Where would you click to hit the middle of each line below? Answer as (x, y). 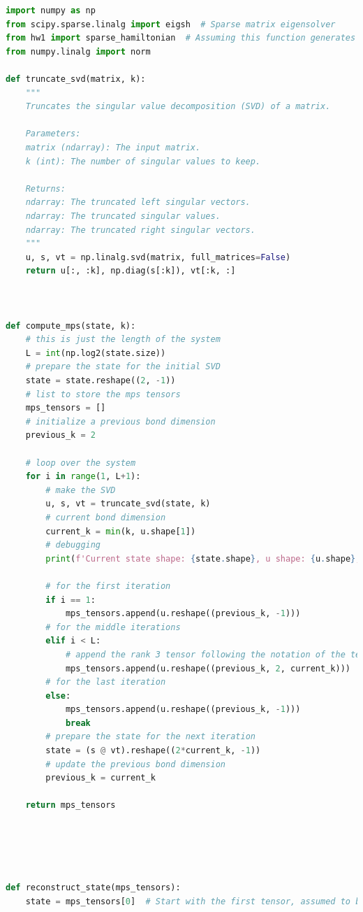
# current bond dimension (106, 517)
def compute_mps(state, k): (71, 326)
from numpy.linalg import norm (78, 51)
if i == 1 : (71, 600)
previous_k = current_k (101, 778)
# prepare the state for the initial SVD (123, 367)
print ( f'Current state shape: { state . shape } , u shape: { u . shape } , (203, 558)
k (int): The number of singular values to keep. (143, 161)
